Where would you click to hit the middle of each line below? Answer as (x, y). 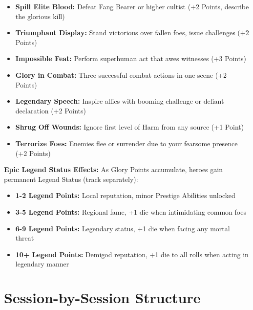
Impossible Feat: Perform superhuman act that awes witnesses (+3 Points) (131, 58)
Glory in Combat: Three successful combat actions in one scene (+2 (121, 75)
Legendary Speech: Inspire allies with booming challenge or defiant (120, 101)
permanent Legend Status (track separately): (71, 179)
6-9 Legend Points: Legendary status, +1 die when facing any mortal (123, 228)
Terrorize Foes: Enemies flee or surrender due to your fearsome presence (126, 143)
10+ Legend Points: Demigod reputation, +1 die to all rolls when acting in (132, 254)
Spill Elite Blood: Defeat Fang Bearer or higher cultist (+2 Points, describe (132, 6)
